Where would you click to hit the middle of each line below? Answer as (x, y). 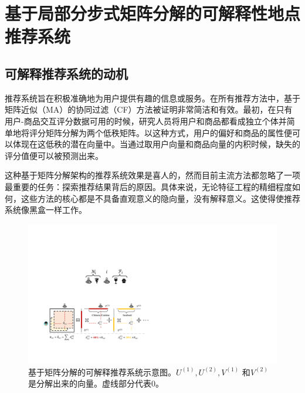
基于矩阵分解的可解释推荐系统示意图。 (102, 372)
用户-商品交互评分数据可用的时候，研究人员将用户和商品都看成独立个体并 (146, 121)
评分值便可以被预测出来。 (54, 155)
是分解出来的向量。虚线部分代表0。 (96, 383)
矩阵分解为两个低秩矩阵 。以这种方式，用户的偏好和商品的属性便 (169, 132)
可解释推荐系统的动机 (66, 73)
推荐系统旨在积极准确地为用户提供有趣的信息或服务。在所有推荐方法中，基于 (152, 98)
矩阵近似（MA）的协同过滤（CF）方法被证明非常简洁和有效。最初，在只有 (149, 109)
